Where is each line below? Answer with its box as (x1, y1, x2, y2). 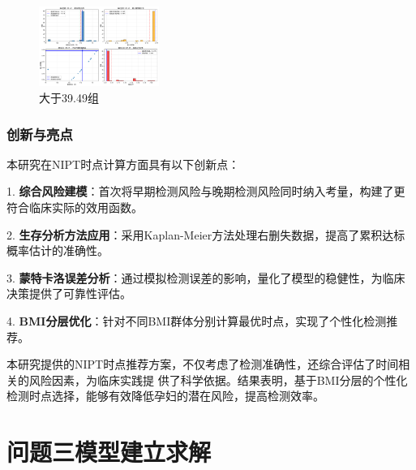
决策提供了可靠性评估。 (6, 285, 131, 302)
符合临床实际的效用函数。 (6, 198, 143, 215)
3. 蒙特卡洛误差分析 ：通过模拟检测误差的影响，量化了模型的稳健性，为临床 (6, 269, 405, 286)
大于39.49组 (39, 88, 99, 106)
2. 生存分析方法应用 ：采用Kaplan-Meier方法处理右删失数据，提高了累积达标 (6, 226, 405, 243)
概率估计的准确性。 (6, 242, 109, 259)
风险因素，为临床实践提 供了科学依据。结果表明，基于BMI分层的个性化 (28, 371, 408, 388)
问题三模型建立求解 (6, 435, 212, 468)
